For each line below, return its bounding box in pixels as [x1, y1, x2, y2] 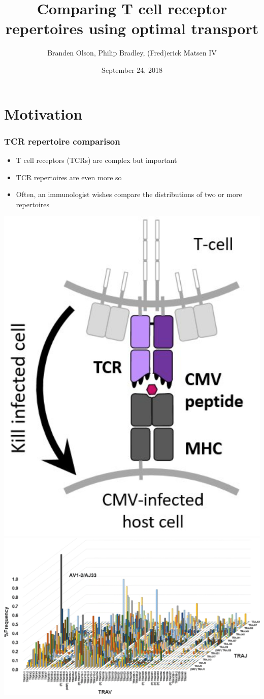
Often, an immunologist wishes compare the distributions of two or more [16, 189, 242, 200]
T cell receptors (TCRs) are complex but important [16, 154, 177, 165]
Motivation [4, 103, 83, 124]
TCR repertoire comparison [4, 134, 120, 147]
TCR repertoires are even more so [16, 172, 122, 182]
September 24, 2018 [102, 64, 162, 75]
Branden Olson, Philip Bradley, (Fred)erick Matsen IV [47, 47, 217, 58]
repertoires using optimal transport [5, 18, 259, 39]
